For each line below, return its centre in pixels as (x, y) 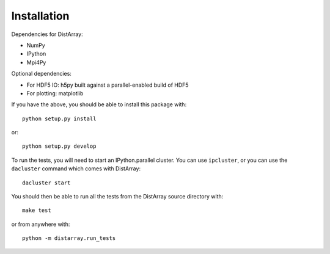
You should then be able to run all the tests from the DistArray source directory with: (117, 197)
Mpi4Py (36, 62)
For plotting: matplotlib (55, 93)
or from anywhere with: (41, 224)
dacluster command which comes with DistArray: (76, 169)
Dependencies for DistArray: (47, 34)
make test (37, 210)
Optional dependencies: (41, 74)
